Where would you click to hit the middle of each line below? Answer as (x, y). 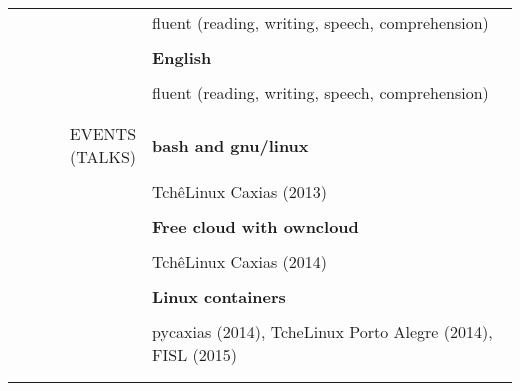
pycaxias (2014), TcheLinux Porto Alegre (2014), (322, 331)
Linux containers (219, 296)
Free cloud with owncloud (255, 226)
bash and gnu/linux (230, 145)
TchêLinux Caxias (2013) (240, 191)
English (182, 57)
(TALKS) (103, 156)
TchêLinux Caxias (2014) (240, 261)
